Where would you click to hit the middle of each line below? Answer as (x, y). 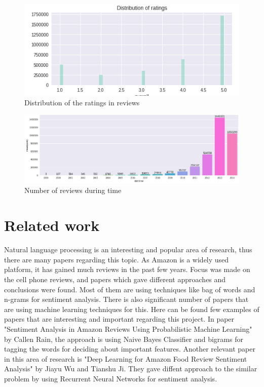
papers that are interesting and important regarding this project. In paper (119, 319)
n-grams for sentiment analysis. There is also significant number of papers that (126, 299)
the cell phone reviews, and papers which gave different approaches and (115, 279)
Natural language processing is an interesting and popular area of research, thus (128, 249)
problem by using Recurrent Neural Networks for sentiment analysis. (111, 378)
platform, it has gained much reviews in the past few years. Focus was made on (127, 269)
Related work (52, 225)
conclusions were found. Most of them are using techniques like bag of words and (130, 289)
